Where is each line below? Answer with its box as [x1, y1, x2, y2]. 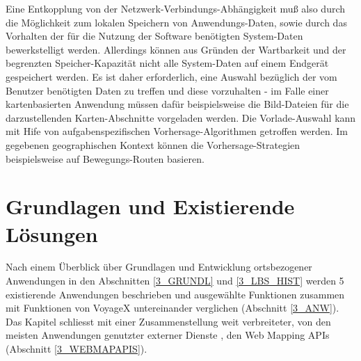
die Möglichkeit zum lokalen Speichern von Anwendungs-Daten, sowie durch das [6, 15, 347, 29]
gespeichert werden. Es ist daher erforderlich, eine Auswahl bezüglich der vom [6, 69, 337, 83]
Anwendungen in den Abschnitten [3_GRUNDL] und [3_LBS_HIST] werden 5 [6, 273, 344, 288]
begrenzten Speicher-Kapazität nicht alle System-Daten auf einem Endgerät [6, 56, 329, 70]
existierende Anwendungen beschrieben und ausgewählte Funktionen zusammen [6, 287, 345, 301]
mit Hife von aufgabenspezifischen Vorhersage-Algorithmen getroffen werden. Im [6, 124, 348, 138]
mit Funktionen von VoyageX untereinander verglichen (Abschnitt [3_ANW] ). [6, 300, 339, 315]
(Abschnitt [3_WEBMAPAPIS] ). [6, 342, 147, 355]
